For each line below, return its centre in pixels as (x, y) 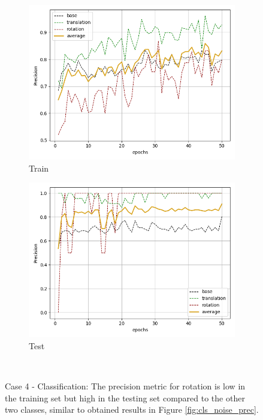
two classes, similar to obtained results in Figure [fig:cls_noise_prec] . (132, 409)
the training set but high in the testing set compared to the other (125, 397)
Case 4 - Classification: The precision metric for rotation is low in (125, 385)
